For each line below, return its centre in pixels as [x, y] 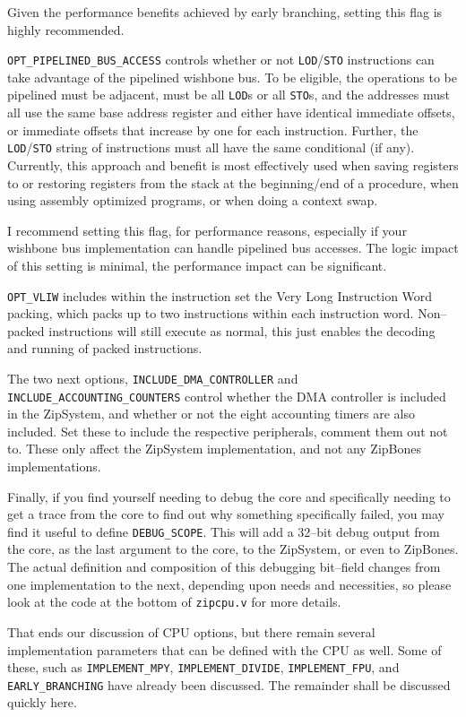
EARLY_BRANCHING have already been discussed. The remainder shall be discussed [229, 684]
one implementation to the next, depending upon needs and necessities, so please [229, 584]
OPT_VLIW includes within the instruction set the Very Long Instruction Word [220, 295]
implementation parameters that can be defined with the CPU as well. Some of [224, 649]
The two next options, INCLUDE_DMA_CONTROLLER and [153, 378]
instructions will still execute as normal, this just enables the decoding [242, 330]
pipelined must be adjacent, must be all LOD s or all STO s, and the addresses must [229, 95]
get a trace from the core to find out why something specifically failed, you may [226, 514]
